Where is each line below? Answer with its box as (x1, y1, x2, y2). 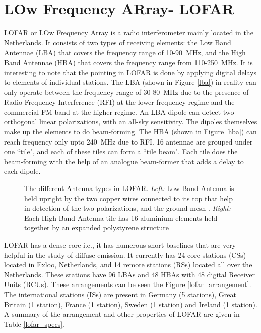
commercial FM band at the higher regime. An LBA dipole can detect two (4, 106, 234, 117)
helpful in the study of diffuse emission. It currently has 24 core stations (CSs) (4, 249, 246, 260)
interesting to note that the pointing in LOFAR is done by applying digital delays (4, 67, 257, 77)
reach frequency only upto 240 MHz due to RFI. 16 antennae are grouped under (4, 136, 253, 147)
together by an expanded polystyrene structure (24, 222, 169, 233)
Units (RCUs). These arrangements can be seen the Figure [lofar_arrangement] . (4, 279, 251, 290)
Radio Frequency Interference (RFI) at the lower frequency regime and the (4, 97, 235, 107)
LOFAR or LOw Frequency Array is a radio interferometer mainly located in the (4, 27, 253, 38)
